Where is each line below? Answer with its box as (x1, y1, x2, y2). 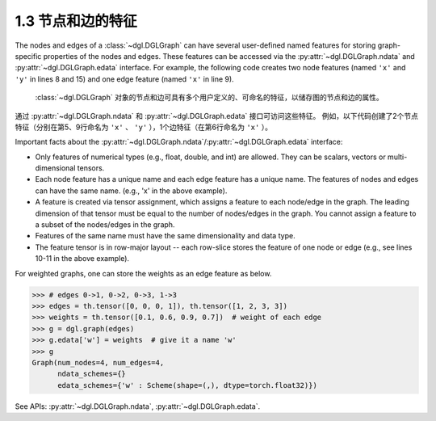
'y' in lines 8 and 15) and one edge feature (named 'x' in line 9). (15, 74, 234, 84)
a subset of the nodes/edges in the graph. (35, 220, 175, 229)
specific (15, 51, 42, 61)
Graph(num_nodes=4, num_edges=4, (31, 358, 165, 367)
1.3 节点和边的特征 (15, 12, 137, 30)
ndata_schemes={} (57, 369, 127, 379)
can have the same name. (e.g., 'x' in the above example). (35, 186, 228, 196)
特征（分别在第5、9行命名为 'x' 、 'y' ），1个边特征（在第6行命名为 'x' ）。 (15, 122, 272, 132)
